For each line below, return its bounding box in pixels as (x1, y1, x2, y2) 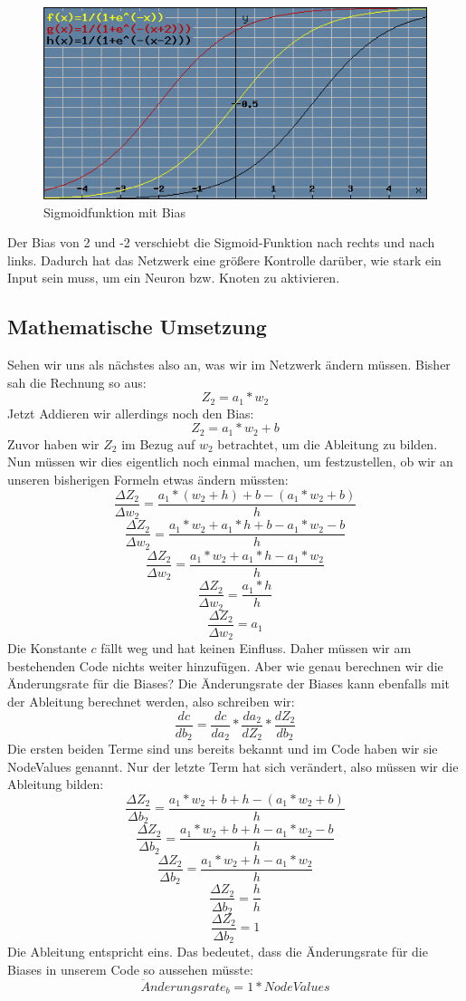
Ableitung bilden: (7, 775, 104, 794)
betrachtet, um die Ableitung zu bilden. (217, 434, 438, 453)
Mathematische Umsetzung (7, 313, 267, 341)
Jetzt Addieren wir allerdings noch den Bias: (7, 403, 254, 422)
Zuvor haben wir (7, 434, 100, 453)
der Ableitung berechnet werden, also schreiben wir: (7, 692, 295, 710)
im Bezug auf (121, 434, 195, 453)
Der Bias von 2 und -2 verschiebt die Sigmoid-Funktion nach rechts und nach (7, 233, 435, 252)
